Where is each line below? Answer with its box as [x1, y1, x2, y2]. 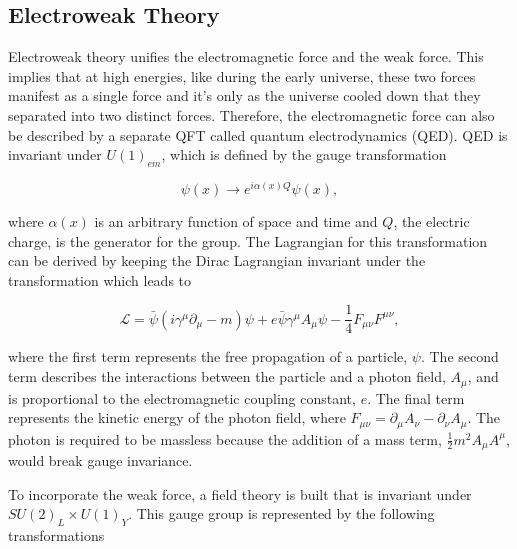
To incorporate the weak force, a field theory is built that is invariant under [8, 483, 472, 504]
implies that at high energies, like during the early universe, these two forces [8, 65, 476, 86]
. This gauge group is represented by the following [128, 503, 435, 524]
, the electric [393, 211, 470, 232]
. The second [420, 346, 499, 367]
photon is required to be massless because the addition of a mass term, [8, 428, 442, 449]
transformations [8, 525, 105, 546]
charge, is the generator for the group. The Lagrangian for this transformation [8, 230, 488, 251]
